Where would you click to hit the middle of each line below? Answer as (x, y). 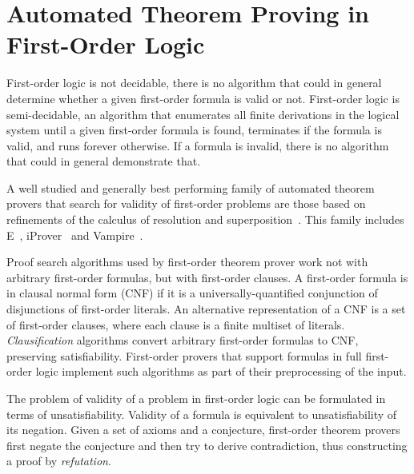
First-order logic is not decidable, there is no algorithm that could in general (194, 83)
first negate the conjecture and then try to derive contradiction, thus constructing (207, 445)
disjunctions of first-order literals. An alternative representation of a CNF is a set (206, 309)
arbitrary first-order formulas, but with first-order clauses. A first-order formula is (207, 277)
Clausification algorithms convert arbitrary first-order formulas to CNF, (183, 340)
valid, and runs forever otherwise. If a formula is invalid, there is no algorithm (198, 145)
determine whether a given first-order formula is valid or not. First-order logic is (203, 98)
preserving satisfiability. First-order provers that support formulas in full (184, 355)
